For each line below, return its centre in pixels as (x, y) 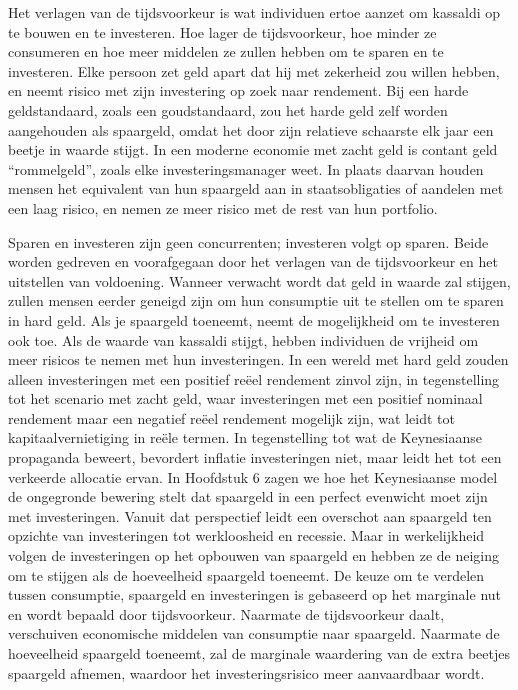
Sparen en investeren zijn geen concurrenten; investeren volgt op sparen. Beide (248, 241)
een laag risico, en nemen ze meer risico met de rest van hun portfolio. (223, 207)
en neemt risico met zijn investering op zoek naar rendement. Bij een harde (238, 90)
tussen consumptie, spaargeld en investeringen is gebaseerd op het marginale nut (255, 594)
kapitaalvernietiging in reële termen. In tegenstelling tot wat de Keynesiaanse (245, 437)
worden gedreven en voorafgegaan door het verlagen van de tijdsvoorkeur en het (253, 261)
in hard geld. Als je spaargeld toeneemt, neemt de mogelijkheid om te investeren (254, 319)
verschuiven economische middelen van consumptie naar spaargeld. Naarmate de (254, 633)
